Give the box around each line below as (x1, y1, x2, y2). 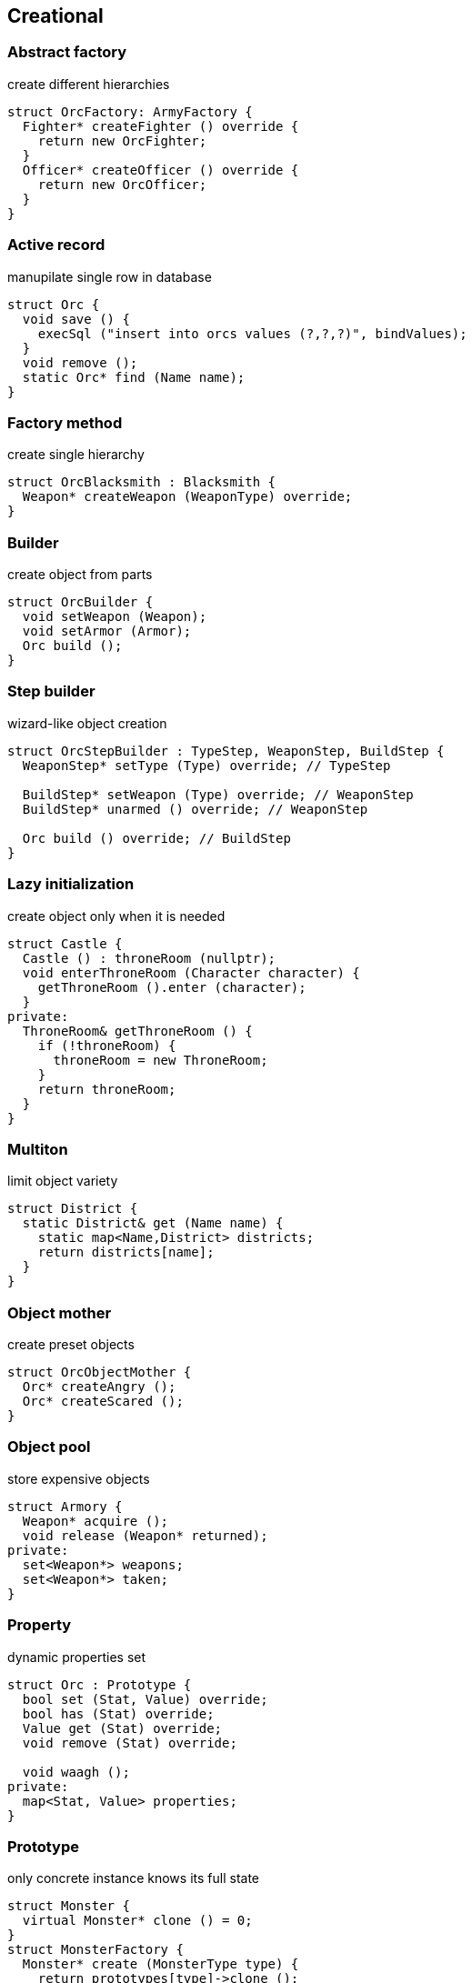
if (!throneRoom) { (37, 1037, 176, 1053)
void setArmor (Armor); (22, 624, 192, 639)
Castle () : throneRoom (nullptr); (22, 950, 276, 966)
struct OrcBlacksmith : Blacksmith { (7, 475, 276, 490)
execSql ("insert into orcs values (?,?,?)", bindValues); (37, 325, 467, 341)
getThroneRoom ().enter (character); (37, 979, 306, 995)
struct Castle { (7, 936, 123, 951)
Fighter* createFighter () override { (22, 118, 299, 134)
